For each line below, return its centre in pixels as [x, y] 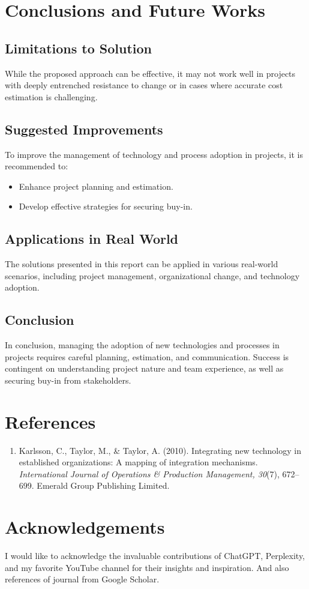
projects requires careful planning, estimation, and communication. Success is [147, 356]
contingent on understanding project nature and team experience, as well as [144, 368]
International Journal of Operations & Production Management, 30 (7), [149, 473]
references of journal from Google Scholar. [82, 579]
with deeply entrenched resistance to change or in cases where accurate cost [144, 85]
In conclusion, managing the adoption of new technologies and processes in [142, 345]
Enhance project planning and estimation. [96, 186]
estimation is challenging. [51, 96]
